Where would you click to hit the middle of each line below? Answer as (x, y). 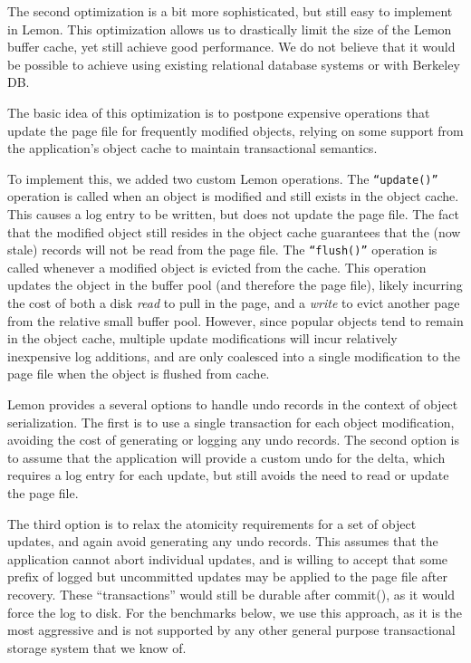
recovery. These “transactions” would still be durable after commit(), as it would (231, 594)
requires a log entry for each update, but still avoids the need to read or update (228, 475)
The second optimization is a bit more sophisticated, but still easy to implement (230, 11)
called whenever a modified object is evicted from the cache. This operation (217, 267)
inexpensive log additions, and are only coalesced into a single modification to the (234, 356)
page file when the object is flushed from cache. (139, 374)
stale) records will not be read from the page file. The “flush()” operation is (222, 250)
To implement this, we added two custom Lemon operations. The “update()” (223, 178)
